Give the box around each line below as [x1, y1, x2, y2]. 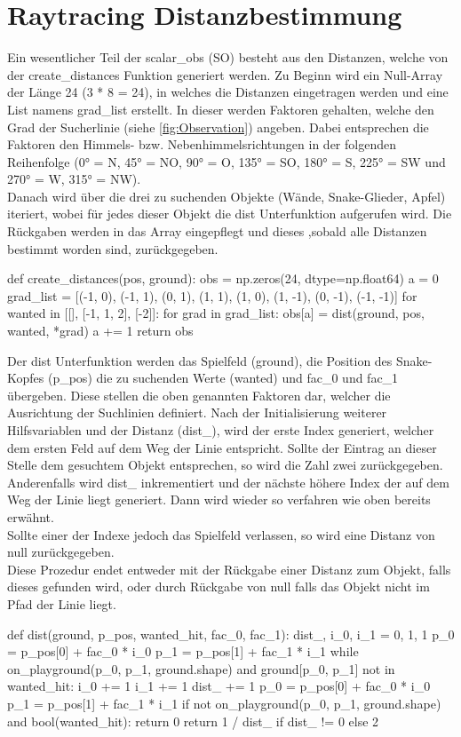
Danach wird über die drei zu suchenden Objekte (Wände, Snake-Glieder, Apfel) [7, 186, 446, 205]
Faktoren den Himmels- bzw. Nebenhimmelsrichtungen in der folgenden [7, 135, 396, 154]
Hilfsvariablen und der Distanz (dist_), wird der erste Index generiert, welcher [7, 421, 434, 439]
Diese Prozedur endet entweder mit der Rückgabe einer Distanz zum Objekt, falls [7, 559, 451, 578]
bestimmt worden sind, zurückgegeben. [7, 239, 219, 258]
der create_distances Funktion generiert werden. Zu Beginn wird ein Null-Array [7, 65, 443, 83]
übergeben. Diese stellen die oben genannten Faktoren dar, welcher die [7, 385, 391, 404]
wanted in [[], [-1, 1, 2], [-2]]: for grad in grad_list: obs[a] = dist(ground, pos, [7, 304, 425, 322]
